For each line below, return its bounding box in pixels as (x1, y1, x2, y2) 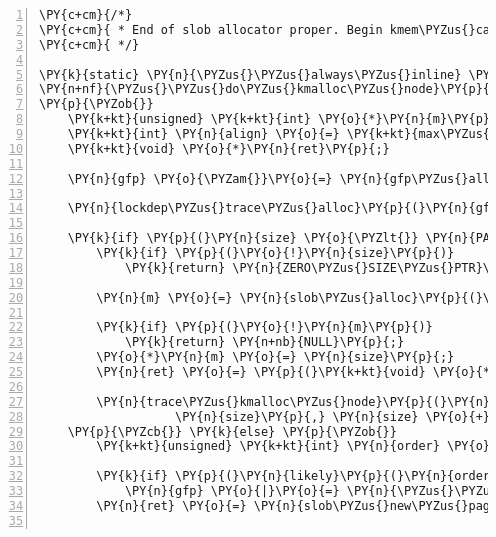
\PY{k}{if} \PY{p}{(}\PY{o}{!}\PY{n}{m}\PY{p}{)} (96, 320, 433, 335)
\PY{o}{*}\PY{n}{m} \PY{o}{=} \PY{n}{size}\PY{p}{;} (96, 350, 455, 365)
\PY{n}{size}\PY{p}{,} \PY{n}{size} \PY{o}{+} (175, 409, 491, 424)
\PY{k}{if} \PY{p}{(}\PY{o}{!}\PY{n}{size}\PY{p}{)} (96, 246, 455, 260)
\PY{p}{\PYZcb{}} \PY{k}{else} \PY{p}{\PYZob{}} (67, 424, 397, 439)
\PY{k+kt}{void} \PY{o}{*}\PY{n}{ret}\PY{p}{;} (67, 141, 390, 156)
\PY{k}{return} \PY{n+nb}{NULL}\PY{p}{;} (124, 335, 405, 350)
